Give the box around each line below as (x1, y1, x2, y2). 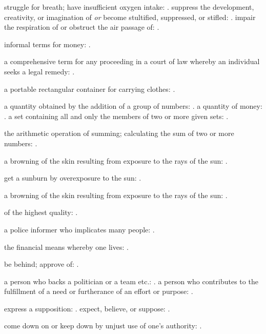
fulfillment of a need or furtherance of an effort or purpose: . (4, 286, 193, 297)
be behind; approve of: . (4, 259, 79, 269)
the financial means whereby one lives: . (4, 241, 129, 252)
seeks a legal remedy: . (4, 66, 75, 76)
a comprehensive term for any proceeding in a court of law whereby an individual (4, 56, 260, 67)
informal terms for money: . (4, 38, 91, 49)
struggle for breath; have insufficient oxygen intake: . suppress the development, (4, 2, 254, 12)
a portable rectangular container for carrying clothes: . (4, 83, 175, 94)
